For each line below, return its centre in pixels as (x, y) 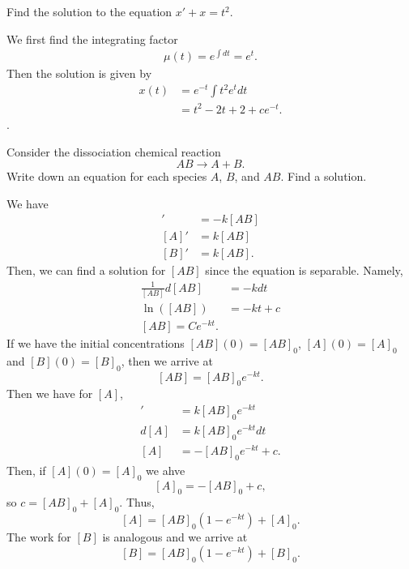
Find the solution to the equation (89, 11)
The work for (39, 537)
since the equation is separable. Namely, (304, 270)
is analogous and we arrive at (175, 537)
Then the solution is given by (79, 73)
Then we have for (50, 394)
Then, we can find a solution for (86, 270)
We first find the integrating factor (92, 39)
